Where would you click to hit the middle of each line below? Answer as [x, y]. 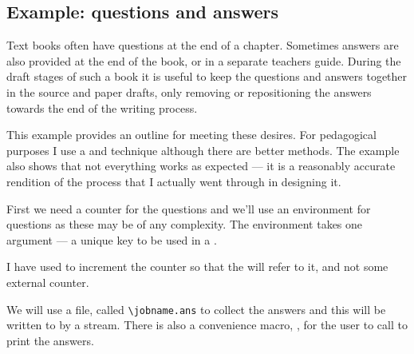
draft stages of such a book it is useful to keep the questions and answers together [207, 76]
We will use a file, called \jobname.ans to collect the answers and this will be [196, 309]
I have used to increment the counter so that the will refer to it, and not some [197, 266]
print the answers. [50, 340]
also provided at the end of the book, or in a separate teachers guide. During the [204, 60]
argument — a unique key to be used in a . [112, 239]
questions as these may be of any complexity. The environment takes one [185, 224]
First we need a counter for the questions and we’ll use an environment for [189, 208]
